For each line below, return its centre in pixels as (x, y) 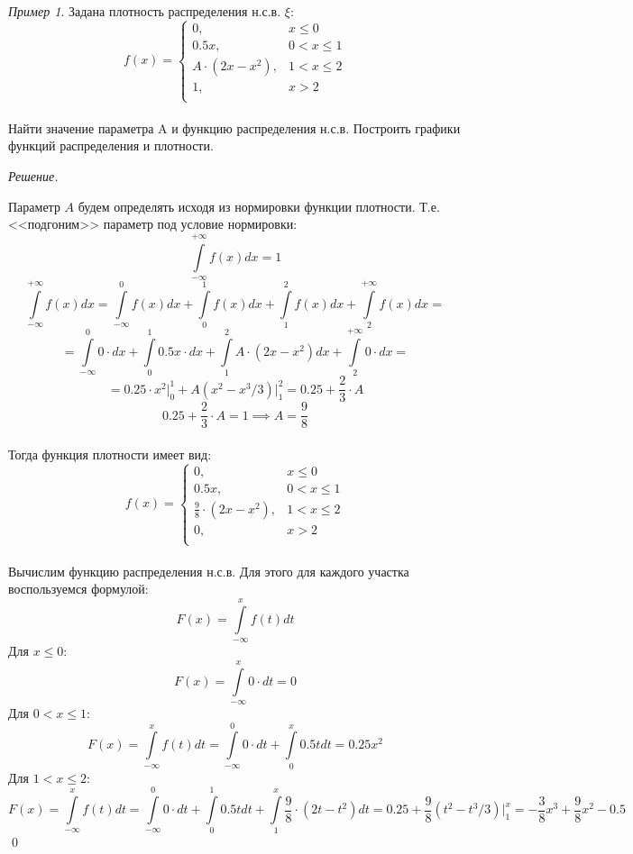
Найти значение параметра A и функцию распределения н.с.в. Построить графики (234, 127)
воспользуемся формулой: (78, 589)
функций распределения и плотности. (111, 145)
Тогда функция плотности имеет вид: (110, 454)
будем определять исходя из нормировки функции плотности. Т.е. (259, 206)
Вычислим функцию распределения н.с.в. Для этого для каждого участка (209, 571)
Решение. (33, 176)
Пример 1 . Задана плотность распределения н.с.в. (145, 11)
